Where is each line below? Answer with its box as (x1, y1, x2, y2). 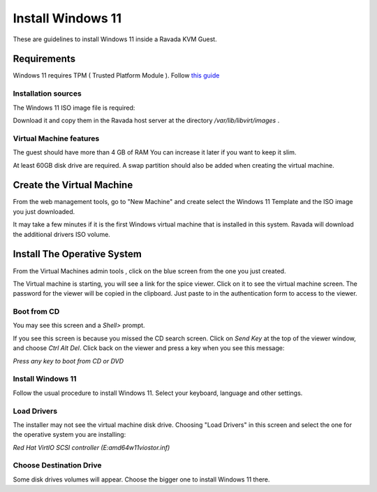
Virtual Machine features (13, 133, 100, 143)
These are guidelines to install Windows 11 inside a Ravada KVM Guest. (13, 35, 217, 43)
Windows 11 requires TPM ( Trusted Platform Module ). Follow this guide (13, 71, 220, 80)
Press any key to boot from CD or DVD (13, 356, 124, 365)
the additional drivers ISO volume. (13, 230, 111, 238)
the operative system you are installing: (13, 430, 126, 439)
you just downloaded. (13, 207, 75, 216)
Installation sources (13, 89, 82, 99)
